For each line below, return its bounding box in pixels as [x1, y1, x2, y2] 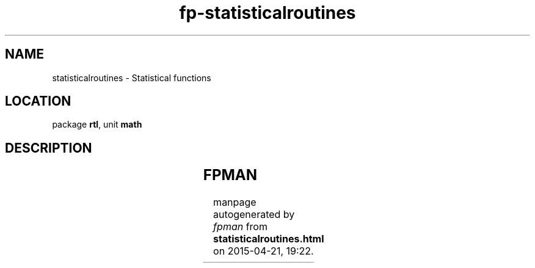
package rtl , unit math [52, 119, 142, 130]
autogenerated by [213, 208, 295, 221]
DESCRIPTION [5, 140, 92, 156]
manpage [213, 196, 257, 209]
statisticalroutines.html [213, 233, 324, 245]
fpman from [213, 220, 267, 233]
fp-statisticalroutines [179, 2, 356, 23]
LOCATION [5, 93, 71, 109]
